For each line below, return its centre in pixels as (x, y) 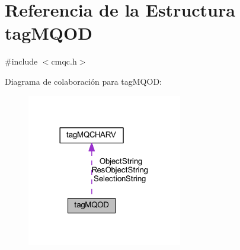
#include (21, 61)
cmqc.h (64, 61)
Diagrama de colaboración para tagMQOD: (83, 81)
